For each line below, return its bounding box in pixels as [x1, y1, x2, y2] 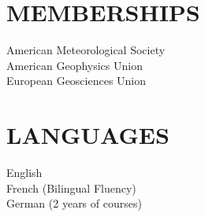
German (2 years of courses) [6, 195, 142, 211]
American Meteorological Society [6, 42, 166, 58]
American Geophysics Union [6, 57, 143, 73]
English [6, 164, 43, 181]
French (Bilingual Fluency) [6, 179, 136, 196]
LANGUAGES [6, 119, 170, 151]
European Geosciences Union [6, 72, 147, 89]
